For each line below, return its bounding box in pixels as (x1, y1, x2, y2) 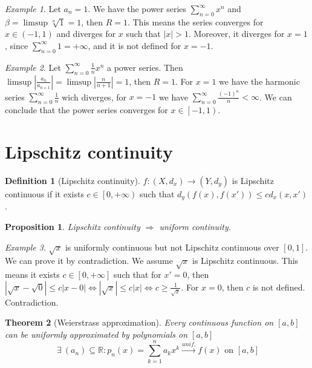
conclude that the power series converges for (5, 103, 168, 116)
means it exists (5, 268, 60, 281)
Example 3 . (5, 240, 46, 253)
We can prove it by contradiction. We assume (5, 254, 173, 267)
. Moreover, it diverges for (188, 27, 285, 40)
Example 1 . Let (5, 2, 61, 15)
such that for (114, 268, 161, 281)
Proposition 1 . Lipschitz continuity (5, 220, 140, 233)
